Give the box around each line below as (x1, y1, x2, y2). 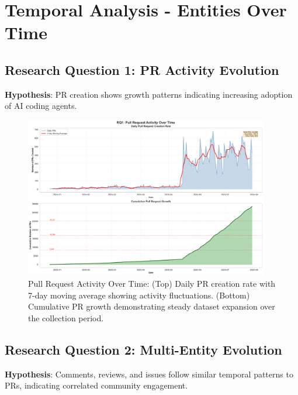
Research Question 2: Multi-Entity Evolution (5, 340, 282, 358)
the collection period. (28, 311, 104, 324)
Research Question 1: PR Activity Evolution (5, 60, 279, 78)
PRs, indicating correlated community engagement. (5, 379, 188, 391)
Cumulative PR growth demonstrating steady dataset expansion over (28, 300, 275, 312)
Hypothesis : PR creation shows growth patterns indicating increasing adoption (5, 88, 293, 100)
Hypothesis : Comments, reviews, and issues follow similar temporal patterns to (5, 367, 293, 380)
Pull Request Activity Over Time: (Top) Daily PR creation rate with (28, 277, 276, 290)
